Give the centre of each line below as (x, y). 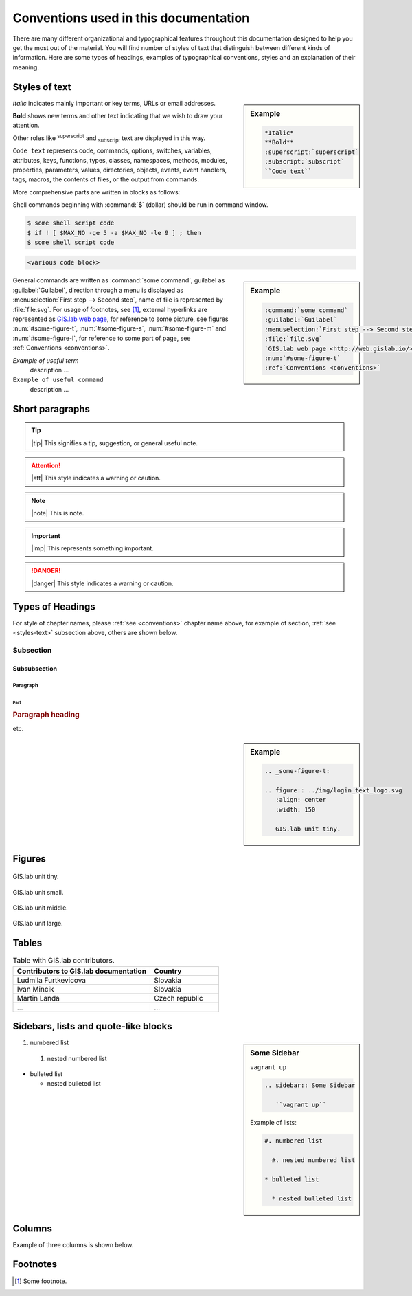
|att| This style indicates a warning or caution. (96, 478)
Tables (27, 943)
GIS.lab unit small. (38, 892)
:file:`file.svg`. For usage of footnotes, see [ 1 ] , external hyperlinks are (110, 309)
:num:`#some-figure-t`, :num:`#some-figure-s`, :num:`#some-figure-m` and (119, 328)
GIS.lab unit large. (38, 924)
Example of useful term (46, 360)
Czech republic (179, 998)
